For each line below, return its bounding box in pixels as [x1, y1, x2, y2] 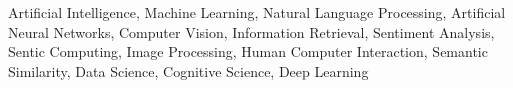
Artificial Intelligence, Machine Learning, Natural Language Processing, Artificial [8, 2, 506, 22]
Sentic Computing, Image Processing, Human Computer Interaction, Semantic [8, 41, 488, 62]
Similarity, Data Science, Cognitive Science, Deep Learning [8, 60, 369, 81]
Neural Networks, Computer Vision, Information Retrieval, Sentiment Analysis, [8, 21, 495, 42]
